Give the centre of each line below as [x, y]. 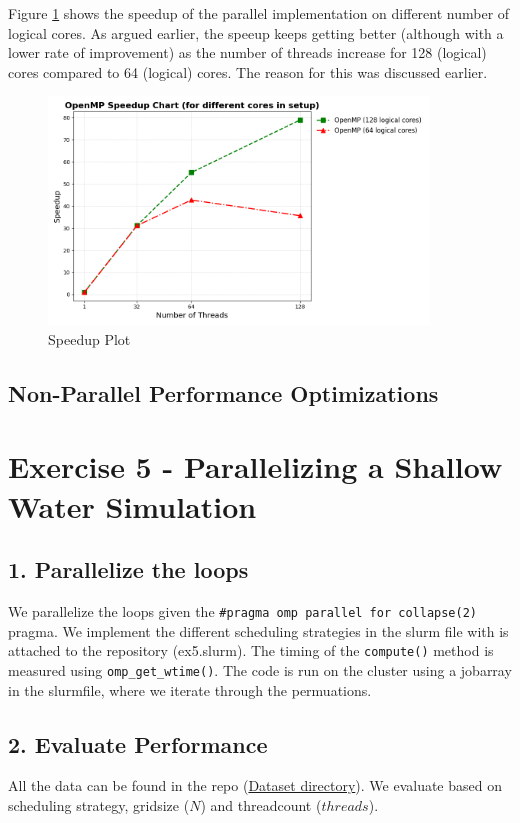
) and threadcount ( [261, 805]
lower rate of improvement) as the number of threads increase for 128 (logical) [247, 52]
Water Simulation [132, 505]
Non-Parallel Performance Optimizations [223, 392]
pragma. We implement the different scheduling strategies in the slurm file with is [258, 630]
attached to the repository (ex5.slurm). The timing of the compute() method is [251, 650]
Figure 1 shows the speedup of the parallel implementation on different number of [259, 13]
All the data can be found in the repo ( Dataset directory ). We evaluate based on [255, 785]
